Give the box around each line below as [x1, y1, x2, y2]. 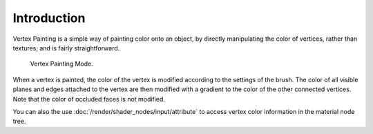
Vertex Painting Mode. [30, 59, 93, 68]
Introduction [12, 10, 86, 26]
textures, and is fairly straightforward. [12, 44, 120, 52]
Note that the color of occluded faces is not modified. [12, 95, 166, 103]
